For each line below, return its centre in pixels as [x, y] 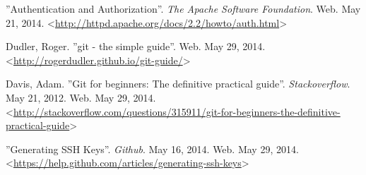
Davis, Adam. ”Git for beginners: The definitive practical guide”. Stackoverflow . [178, 84]
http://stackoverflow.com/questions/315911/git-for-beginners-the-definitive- [177, 111]
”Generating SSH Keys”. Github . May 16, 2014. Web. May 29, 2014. [152, 149]
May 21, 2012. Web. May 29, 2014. [81, 97]
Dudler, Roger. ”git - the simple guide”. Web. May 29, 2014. [136, 46]
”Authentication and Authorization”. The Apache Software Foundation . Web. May [183, 8]
